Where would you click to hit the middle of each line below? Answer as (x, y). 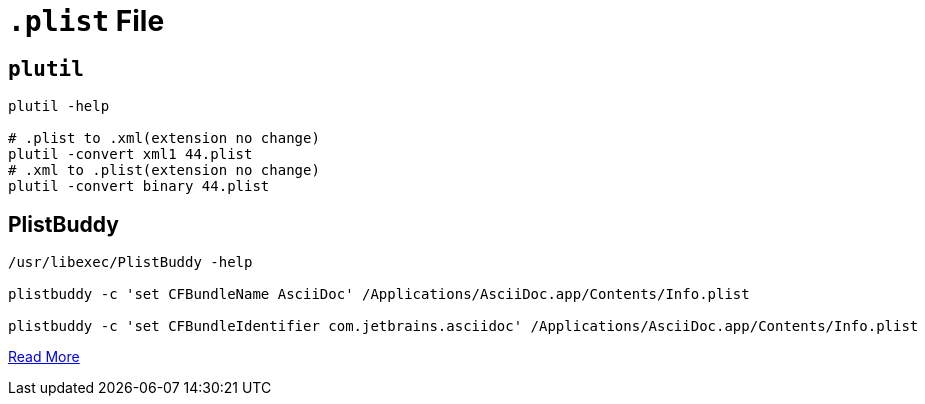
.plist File (86, 21)
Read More (44, 357)
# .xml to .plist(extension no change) (164, 170)
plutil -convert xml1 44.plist (130, 154)
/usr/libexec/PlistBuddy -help (130, 262)
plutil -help (59, 106)
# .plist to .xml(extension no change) (164, 138)
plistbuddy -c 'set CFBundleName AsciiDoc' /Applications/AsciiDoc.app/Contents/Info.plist (379, 294)
